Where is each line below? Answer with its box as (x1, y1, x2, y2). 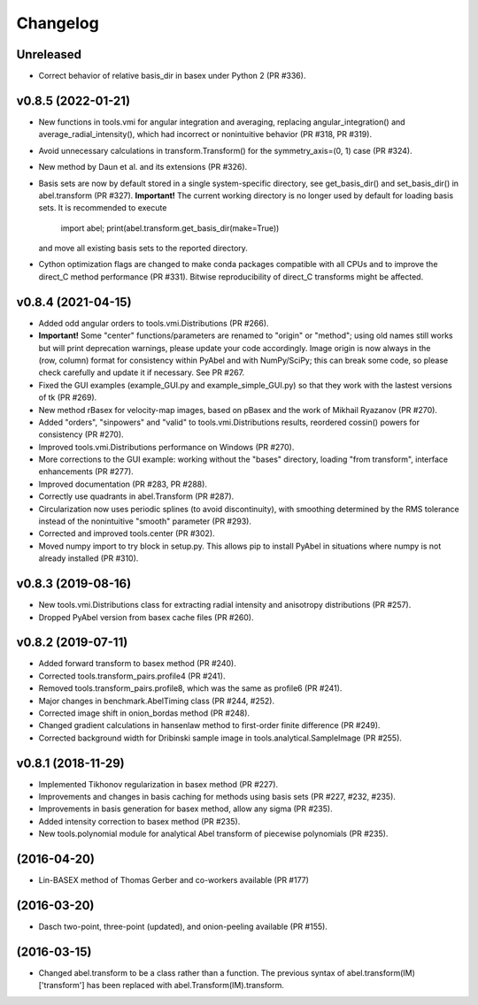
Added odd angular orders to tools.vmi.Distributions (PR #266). (38, 318, 269, 328)
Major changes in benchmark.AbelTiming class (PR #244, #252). (38, 695, 274, 706)
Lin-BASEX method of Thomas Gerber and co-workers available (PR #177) (38, 875, 310, 886)
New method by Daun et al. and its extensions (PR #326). (38, 162, 248, 173)
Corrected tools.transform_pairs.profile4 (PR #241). (38, 671, 226, 681)
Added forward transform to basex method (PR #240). (38, 658, 236, 669)
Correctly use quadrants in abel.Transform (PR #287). (38, 491, 235, 502)
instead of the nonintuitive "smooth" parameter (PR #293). (38, 516, 252, 526)
